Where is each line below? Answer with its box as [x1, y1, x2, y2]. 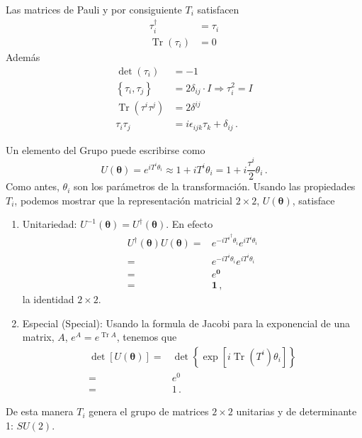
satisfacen [197, 2, 239, 16]
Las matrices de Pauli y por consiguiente [6, 2, 182, 16]
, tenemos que [116, 329, 177, 344]
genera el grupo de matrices [89, 404, 209, 419]
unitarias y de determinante [236, 404, 357, 419]
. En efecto [166, 217, 213, 231]
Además [6, 49, 40, 64]
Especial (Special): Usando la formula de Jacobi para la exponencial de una [22, 315, 351, 330]
